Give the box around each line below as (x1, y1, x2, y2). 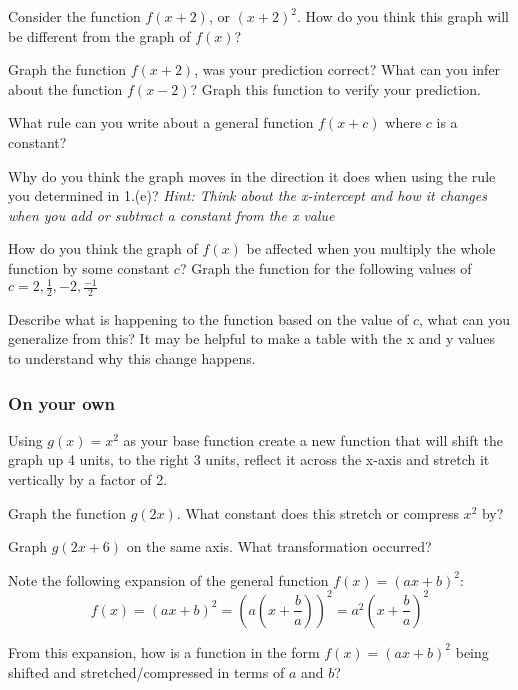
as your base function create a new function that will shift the (123, 429, 504, 450)
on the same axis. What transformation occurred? (126, 536, 432, 557)
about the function (8, 78, 123, 99)
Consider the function (8, 6, 141, 26)
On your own (8, 390, 116, 415)
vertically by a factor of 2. (8, 469, 168, 490)
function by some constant (8, 257, 170, 278)
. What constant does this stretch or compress (176, 502, 459, 523)
